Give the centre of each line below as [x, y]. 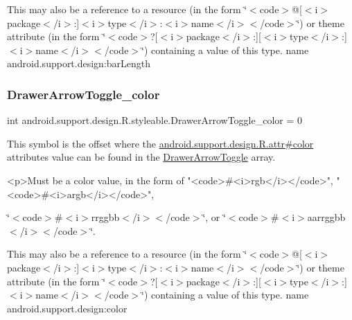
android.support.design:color [67, 308]
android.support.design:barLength [79, 63]
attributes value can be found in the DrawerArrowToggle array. [141, 157]
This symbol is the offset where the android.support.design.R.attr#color [160, 143]
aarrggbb [326, 217]
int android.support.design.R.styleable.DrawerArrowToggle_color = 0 [155, 120]
